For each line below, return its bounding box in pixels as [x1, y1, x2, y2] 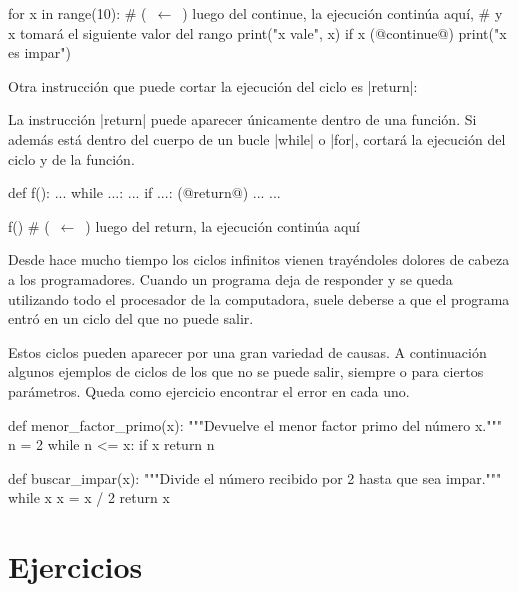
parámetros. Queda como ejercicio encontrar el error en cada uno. [8, 380, 410, 401]
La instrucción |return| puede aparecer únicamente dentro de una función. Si [8, 109, 477, 130]
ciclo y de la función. [8, 148, 135, 169]
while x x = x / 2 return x [8, 487, 170, 508]
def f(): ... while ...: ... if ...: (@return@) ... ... [8, 182, 281, 203]
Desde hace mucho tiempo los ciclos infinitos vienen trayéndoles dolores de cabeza [8, 249, 510, 270]
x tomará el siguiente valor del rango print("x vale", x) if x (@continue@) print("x [8, 22, 507, 43]
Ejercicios [8, 546, 143, 587]
